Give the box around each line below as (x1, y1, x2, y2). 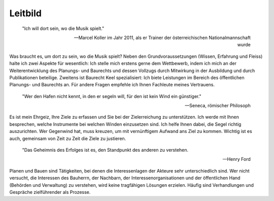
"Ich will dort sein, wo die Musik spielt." (22, 25, 105, 31)
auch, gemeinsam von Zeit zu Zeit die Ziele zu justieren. (9, 135, 126, 142)
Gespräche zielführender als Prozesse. (9, 189, 91, 195)
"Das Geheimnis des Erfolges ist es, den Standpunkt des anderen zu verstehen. (22, 147, 189, 153)
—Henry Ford (222, 156, 251, 162)
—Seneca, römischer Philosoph (185, 103, 251, 109)
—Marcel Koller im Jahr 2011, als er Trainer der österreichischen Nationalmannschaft (74, 35, 251, 41)
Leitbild (9, 8, 42, 19)
